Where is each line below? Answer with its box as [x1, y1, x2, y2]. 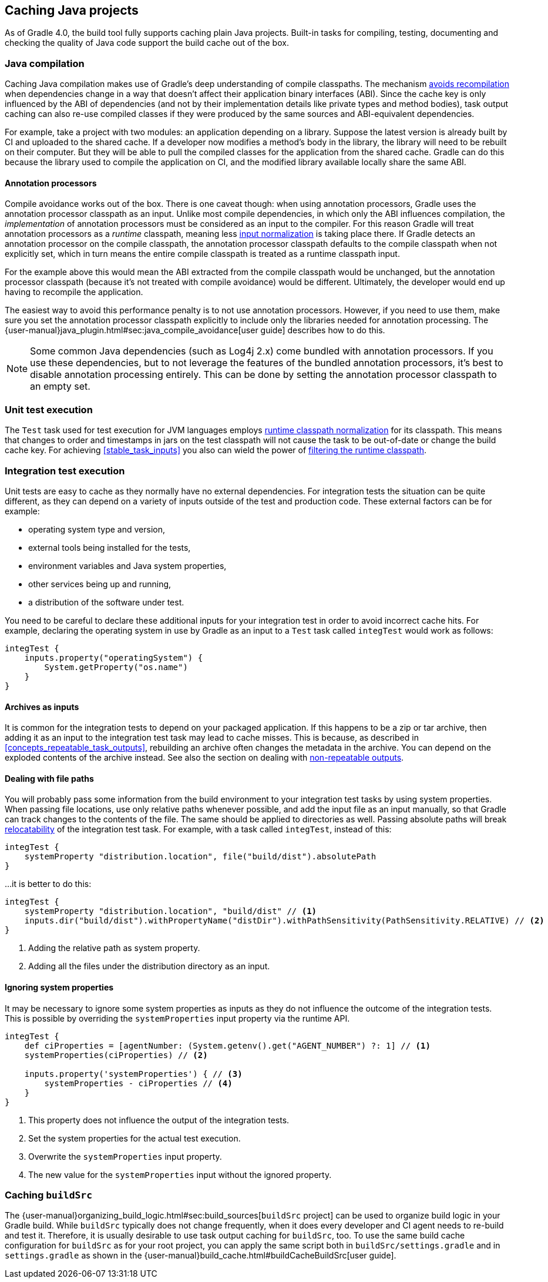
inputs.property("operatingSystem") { [24, 652, 203, 662]
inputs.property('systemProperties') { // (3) [24, 1069, 243, 1079]
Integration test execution [5, 464, 125, 477]
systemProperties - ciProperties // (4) [44, 1078, 233, 1088]
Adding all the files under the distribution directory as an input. [28, 961, 270, 972]
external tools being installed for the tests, [28, 542, 191, 553]
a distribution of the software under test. [28, 597, 184, 607]
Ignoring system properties [5, 982, 114, 992]
